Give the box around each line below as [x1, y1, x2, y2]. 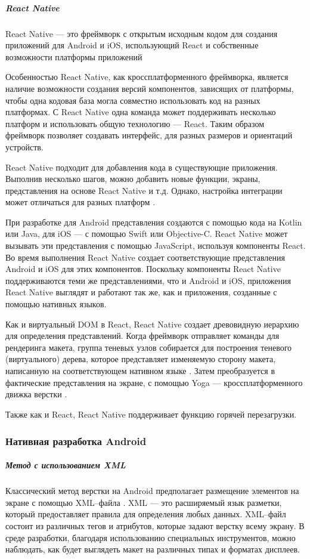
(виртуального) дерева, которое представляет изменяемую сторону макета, [5, 353, 276, 365]
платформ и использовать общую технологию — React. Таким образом [5, 117, 265, 129]
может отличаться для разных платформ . [5, 196, 156, 208]
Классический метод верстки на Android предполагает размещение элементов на [5, 484, 299, 497]
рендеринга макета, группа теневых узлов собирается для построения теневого [5, 341, 292, 353]
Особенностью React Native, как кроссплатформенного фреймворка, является [5, 70, 289, 83]
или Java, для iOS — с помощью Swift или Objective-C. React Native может [5, 227, 288, 240]
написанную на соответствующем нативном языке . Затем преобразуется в [5, 365, 275, 376]
